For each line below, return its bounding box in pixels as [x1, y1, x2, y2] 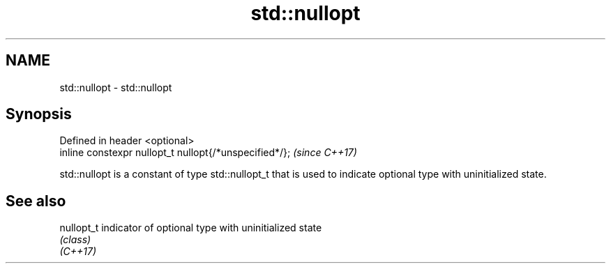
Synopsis [6, 105, 72, 123]
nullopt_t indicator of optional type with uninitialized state [59, 222, 322, 234]
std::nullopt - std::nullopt [59, 81, 172, 93]
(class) [59, 233, 91, 246]
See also [6, 192, 66, 210]
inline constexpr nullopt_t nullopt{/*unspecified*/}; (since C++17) [59, 146, 357, 159]
